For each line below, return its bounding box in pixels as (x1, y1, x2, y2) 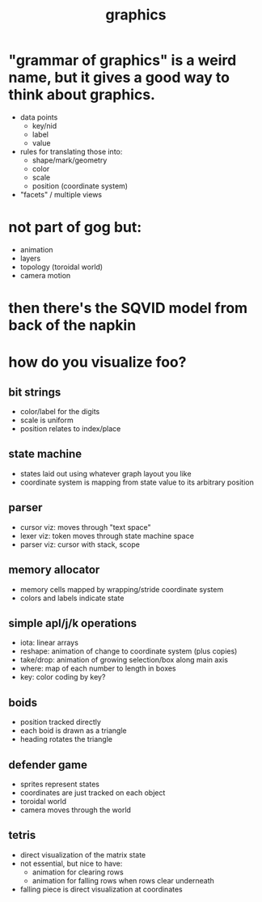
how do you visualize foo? (8, 354, 187, 371)
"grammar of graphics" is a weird (8, 51, 237, 70)
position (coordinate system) (32, 180, 128, 191)
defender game (8, 758, 87, 772)
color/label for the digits (19, 407, 100, 417)
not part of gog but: (8, 218, 142, 236)
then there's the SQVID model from (8, 299, 248, 317)
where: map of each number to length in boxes (19, 663, 176, 673)
